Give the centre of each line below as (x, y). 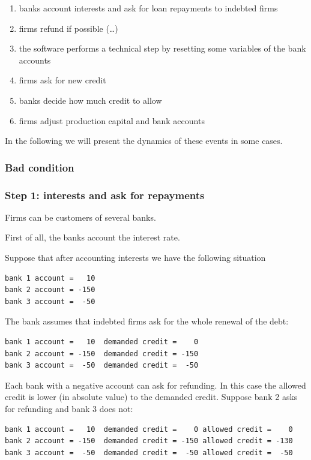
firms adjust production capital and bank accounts (112, 120)
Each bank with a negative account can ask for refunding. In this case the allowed (155, 385)
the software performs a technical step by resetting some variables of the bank (162, 48)
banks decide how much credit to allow (90, 100)
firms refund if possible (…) (68, 28)
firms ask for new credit (62, 80)
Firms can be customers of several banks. (80, 217)
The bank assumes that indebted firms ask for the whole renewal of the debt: (147, 321)
